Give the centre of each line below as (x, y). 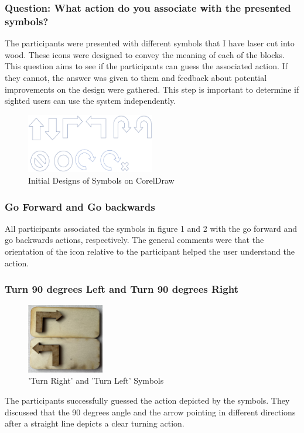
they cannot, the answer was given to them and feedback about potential (136, 77)
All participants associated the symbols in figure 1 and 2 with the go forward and (151, 228)
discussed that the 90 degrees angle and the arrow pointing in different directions (150, 412)
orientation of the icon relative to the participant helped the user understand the (150, 251)
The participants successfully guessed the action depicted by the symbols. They (147, 400)
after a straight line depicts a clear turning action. (95, 423)
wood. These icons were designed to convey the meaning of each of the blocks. (145, 54)
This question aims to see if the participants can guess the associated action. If (146, 66)
